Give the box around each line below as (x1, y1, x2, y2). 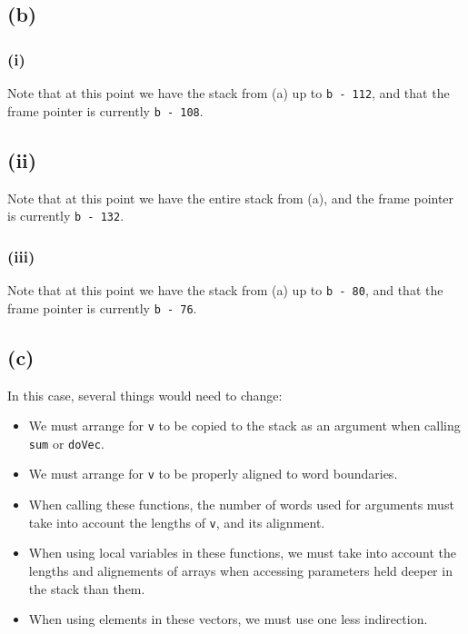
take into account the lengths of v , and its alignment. (28, 512, 325, 531)
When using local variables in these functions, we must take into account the (28, 543, 456, 562)
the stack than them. (28, 579, 145, 598)
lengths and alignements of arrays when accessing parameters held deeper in (28, 560, 453, 580)
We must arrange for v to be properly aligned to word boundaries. (28, 464, 398, 483)
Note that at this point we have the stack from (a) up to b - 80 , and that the (7, 280, 443, 299)
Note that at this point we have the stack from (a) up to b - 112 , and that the (7, 84, 450, 102)
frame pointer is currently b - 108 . (7, 101, 204, 120)
